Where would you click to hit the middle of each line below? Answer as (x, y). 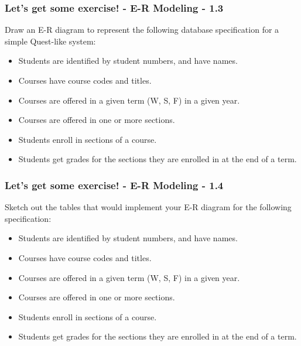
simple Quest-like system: (50, 41)
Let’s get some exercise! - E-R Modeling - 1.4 (114, 185)
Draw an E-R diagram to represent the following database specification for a (142, 30)
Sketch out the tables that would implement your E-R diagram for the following (148, 207)
